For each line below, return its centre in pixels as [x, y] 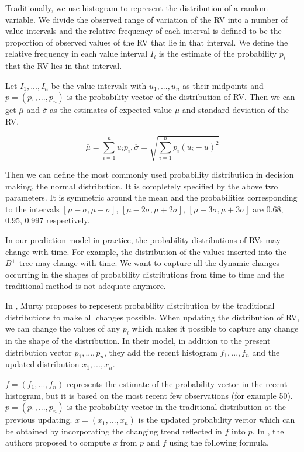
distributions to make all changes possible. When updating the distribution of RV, [153, 317]
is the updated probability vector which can [217, 420]
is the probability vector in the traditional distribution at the [176, 407]
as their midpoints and [223, 85]
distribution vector [39, 352]
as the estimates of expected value [111, 110]
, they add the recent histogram [161, 352]
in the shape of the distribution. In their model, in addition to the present [138, 341]
